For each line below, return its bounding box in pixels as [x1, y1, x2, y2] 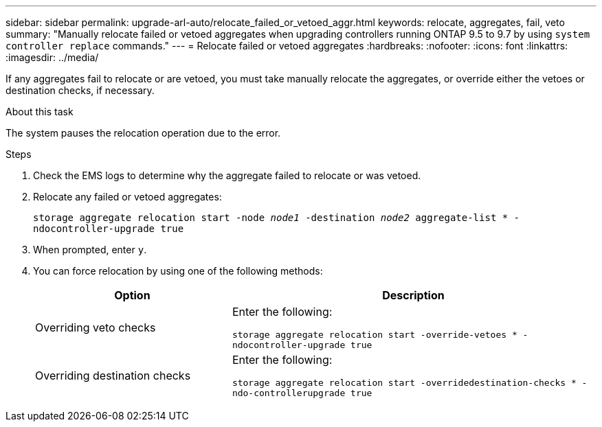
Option [114, 288, 150, 302]
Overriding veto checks [35, 321, 156, 334]
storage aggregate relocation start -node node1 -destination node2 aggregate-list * [33, 212, 509, 223]
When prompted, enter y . [33, 244, 147, 255]
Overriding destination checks [35, 369, 191, 382]
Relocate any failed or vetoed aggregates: [33, 191, 222, 203]
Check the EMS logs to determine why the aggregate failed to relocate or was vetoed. [33, 170, 421, 181]
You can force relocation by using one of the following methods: [33, 265, 323, 277]
